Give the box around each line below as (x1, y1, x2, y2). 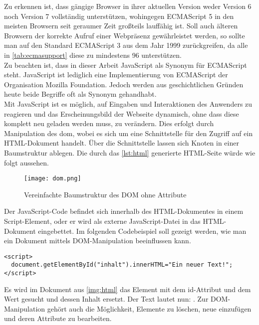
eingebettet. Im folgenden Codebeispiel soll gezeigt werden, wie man (38, 225, 247, 236)
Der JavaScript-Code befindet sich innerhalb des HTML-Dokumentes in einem (4, 206, 244, 216)
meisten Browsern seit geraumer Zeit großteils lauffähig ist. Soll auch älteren (4, 20, 238, 31)
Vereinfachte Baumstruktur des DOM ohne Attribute (24, 189, 187, 199)
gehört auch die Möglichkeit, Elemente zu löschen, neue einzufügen (47, 303, 252, 314)
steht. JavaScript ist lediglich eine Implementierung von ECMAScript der (4, 69, 228, 80)
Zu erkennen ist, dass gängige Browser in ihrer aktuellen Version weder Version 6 (4, 1, 252, 11)
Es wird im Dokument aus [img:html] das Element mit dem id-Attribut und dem (4, 284, 251, 294)
